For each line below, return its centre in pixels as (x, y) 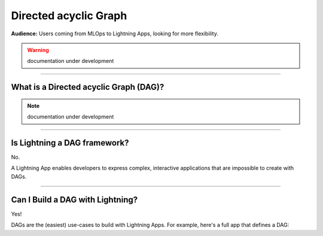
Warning (38, 50)
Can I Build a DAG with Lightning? (74, 200)
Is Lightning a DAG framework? (70, 143)
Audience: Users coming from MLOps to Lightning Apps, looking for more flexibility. (115, 34)
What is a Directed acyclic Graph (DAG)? (88, 87)
